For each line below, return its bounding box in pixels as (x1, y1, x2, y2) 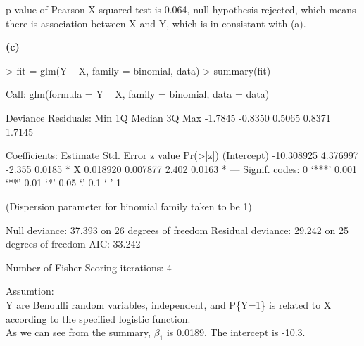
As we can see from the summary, (6, 325, 151, 340)
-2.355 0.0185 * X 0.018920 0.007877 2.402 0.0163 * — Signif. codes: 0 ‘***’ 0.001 (6, 161, 357, 176)
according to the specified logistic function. (6, 311, 191, 326)
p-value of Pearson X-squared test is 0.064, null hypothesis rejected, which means (6, 2, 356, 16)
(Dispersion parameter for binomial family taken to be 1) (6, 198, 252, 213)
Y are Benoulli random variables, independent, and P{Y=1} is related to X (6, 297, 332, 312)
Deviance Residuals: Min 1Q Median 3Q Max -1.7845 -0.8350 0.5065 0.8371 (6, 110, 331, 124)
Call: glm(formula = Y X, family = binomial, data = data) (6, 86, 270, 101)
